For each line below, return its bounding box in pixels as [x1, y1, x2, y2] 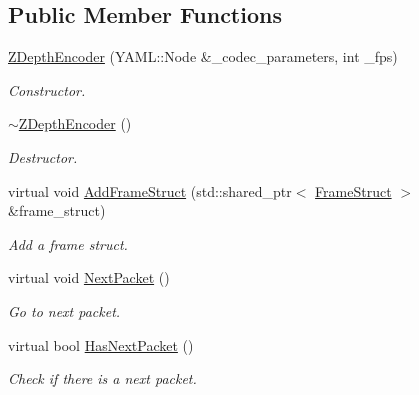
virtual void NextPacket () [8, 267, 170, 288]
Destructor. [8, 146, 78, 167]
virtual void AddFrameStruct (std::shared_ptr [8, 180, 292, 201]
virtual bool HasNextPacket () [8, 334, 194, 355]
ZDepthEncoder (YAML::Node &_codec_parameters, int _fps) [8, 46, 398, 67]
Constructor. [8, 79, 86, 100]
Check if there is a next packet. [8, 368, 197, 389]
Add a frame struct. [8, 233, 128, 254]
